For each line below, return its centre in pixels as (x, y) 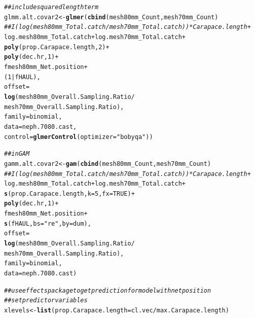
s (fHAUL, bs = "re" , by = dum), (48, 223)
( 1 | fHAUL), (22, 77)
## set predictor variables (46, 301)
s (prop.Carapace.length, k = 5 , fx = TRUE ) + (69, 193)
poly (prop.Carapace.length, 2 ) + (57, 47)
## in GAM (17, 154)
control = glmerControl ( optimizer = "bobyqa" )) (79, 137)
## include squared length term (51, 7)
